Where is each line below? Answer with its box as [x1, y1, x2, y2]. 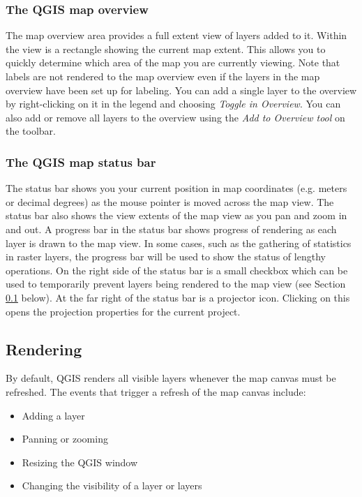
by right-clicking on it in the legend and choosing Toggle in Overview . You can [6, 96, 341, 111]
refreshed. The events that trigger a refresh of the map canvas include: [6, 384, 306, 399]
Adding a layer [22, 408, 85, 422]
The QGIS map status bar [6, 153, 156, 170]
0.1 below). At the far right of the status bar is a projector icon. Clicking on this [6, 290, 350, 304]
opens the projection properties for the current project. [6, 304, 241, 318]
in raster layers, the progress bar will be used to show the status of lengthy [6, 249, 326, 264]
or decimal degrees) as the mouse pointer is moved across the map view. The [6, 194, 334, 209]
